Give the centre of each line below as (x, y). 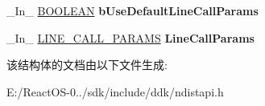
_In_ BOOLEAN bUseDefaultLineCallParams (132, 10)
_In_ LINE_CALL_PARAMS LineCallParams (130, 37)
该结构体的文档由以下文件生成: (87, 65)
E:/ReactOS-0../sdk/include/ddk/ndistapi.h (115, 91)
